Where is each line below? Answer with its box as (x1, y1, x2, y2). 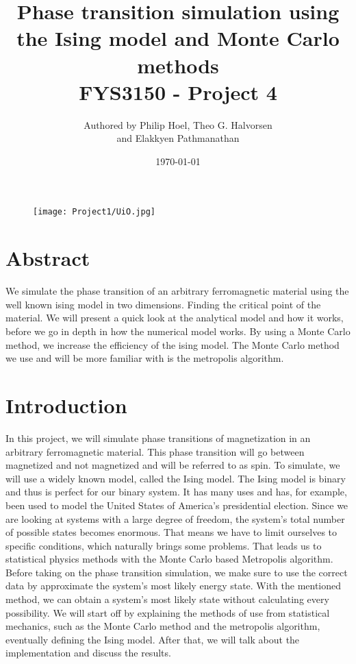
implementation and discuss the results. (5, 645, 171, 660)
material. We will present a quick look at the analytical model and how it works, (5, 310, 344, 325)
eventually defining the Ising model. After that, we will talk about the (5, 632, 300, 646)
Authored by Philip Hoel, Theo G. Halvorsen (84, 117, 272, 132)
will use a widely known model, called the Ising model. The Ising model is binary (5, 471, 346, 485)
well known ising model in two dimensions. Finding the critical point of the (5, 297, 321, 311)
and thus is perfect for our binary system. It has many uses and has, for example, (5, 484, 347, 499)
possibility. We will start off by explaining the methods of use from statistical (5, 605, 330, 619)
